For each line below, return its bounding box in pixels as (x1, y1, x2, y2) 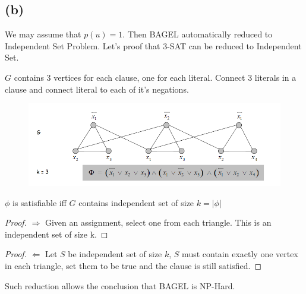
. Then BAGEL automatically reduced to (122, 28, 273, 40)
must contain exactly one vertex (182, 248, 298, 260)
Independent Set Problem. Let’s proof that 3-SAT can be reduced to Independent (5, 39, 302, 52)
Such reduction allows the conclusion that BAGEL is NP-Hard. (5, 279, 235, 292)
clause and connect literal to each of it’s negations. (5, 83, 189, 95)
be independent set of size (68, 248, 162, 260)
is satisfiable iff (12, 196, 67, 208)
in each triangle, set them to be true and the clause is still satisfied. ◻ (5, 260, 262, 272)
